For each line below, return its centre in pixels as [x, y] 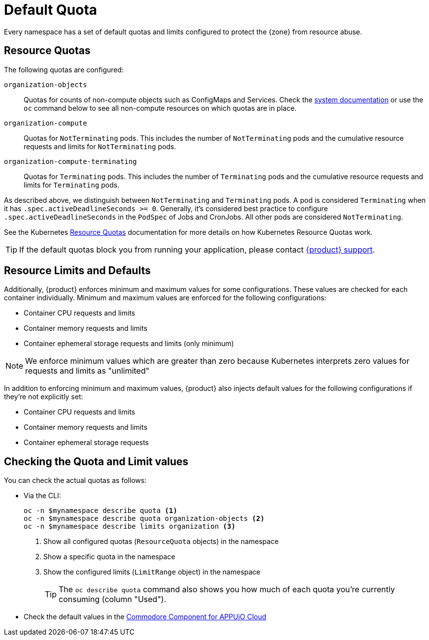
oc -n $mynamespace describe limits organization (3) [130, 527]
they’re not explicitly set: [44, 397]
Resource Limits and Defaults [77, 271]
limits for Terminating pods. [72, 185]
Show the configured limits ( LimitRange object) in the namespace [152, 572]
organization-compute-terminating [70, 161]
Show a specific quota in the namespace [109, 557]
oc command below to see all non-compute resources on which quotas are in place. [160, 108]
